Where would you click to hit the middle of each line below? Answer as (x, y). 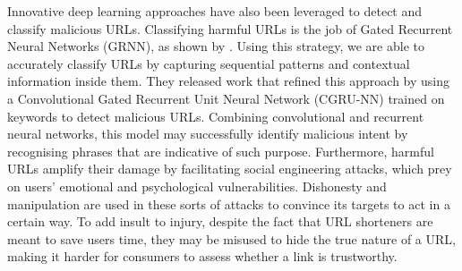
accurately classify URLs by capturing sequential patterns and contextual (209, 63)
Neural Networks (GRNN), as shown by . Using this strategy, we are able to (216, 46)
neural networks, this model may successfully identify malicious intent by (208, 134)
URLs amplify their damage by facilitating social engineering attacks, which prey (230, 169)
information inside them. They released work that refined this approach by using (229, 81)
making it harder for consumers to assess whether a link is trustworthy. (202, 256)
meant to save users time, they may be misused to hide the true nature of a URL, (231, 238)
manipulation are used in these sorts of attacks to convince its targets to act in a (229, 203)
